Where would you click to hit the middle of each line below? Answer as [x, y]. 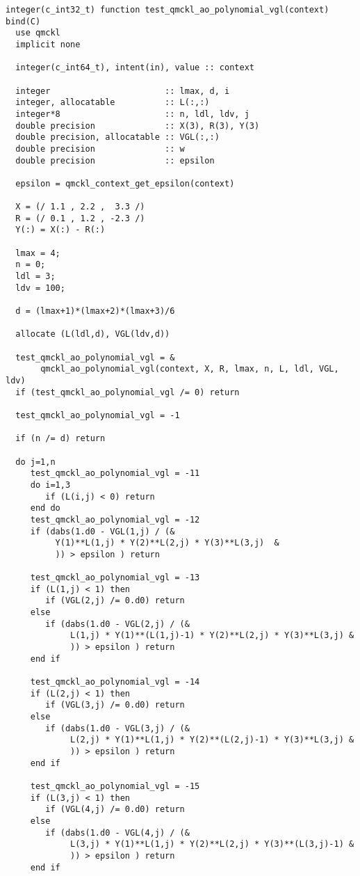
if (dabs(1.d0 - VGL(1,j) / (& [103, 531]
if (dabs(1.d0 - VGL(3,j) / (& [117, 728]
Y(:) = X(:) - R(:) [60, 230]
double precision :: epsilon [115, 160]
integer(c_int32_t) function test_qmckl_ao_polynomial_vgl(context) [167, 10]
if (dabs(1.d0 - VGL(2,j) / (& [117, 624]
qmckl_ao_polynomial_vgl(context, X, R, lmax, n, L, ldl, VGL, [190, 369]
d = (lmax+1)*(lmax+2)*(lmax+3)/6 [95, 311]
